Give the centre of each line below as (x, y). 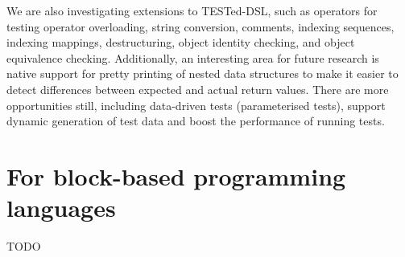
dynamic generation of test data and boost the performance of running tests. (196, 121)
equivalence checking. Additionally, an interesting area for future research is (193, 57)
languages (61, 208)
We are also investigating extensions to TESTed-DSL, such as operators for (192, 10)
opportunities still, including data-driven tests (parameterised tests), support (196, 105)
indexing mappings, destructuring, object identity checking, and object (181, 42)
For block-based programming (176, 175)
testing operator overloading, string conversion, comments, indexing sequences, (200, 26)
